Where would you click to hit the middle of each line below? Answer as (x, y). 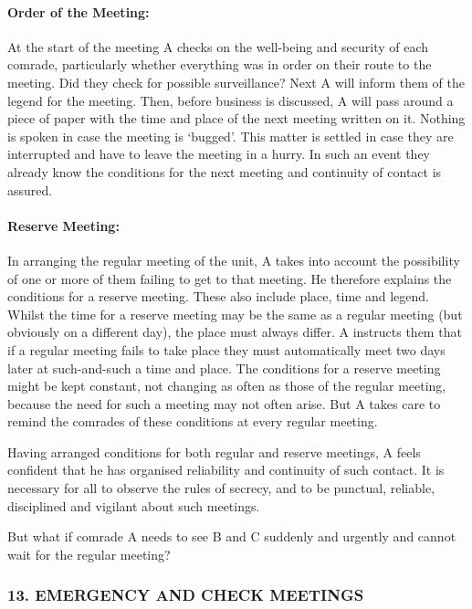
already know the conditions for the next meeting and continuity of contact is (225, 171)
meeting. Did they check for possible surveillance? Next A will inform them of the (236, 82)
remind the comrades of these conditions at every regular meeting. (193, 421)
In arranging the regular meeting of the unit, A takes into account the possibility (234, 260)
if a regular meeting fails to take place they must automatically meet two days (226, 349)
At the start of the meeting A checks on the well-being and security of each (218, 46)
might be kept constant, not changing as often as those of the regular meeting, (227, 386)
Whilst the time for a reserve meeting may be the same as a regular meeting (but (235, 314)
